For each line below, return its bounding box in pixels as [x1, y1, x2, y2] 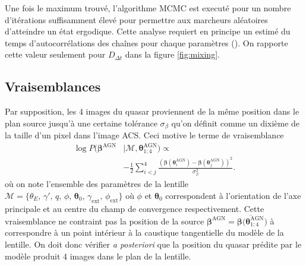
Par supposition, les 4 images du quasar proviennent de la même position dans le [5, 105, 299, 118]
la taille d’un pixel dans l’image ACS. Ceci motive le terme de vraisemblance [5, 129, 284, 141]
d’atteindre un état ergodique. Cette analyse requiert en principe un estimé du [5, 25, 291, 37]
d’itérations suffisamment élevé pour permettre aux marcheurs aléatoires [5, 13, 268, 26]
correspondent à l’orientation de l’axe [165, 189, 301, 201]
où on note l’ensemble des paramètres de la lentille [5, 178, 189, 190]
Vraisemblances [5, 77, 101, 96]
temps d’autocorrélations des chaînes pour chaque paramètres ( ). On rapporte [5, 36, 288, 49]
